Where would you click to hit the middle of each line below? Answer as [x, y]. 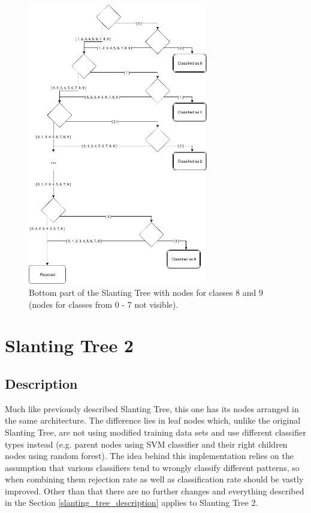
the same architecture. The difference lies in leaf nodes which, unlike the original [153, 420]
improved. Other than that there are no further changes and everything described [155, 490]
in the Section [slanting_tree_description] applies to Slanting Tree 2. [132, 502]
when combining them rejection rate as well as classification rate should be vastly [154, 479]
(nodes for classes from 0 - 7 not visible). [104, 304]
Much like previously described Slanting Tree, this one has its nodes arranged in [152, 408]
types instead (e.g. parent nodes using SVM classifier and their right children [146, 444]
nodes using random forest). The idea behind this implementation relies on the [149, 456]
